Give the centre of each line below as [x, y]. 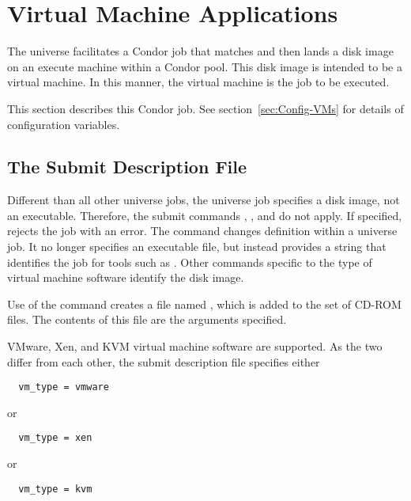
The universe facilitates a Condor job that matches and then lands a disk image [200, 51]
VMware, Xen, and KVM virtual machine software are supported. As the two [195, 346]
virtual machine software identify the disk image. [126, 277]
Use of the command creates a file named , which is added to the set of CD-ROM [204, 304]
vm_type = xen [55, 438]
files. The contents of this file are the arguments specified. [147, 319]
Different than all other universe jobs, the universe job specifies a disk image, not [204, 200]
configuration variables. [64, 124]
